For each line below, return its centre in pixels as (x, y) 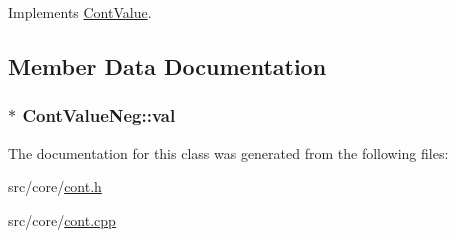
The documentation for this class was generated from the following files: (228, 152)
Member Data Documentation (167, 65)
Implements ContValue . (80, 12)
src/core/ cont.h (55, 186)
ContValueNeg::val (99, 115)
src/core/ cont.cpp (62, 219)
